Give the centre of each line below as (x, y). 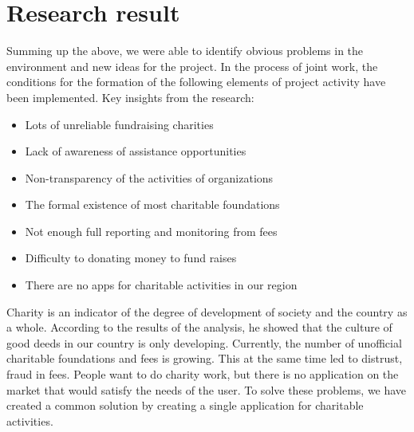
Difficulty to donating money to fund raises (131, 258)
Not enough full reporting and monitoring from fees (151, 231)
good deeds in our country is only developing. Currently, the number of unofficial (204, 342)
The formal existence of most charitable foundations (152, 204)
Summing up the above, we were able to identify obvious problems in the (185, 51)
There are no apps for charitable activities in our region (161, 285)
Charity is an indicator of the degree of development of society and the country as (207, 311)
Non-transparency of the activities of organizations (149, 177)
